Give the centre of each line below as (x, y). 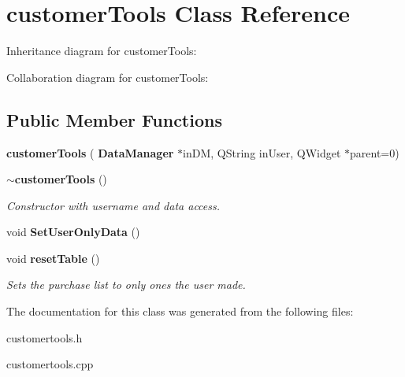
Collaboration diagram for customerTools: (108, 77)
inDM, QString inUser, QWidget (262, 152)
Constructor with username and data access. (113, 205)
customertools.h (45, 337)
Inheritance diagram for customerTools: (102, 51)
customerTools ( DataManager (90, 152)
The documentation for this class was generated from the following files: (180, 311)
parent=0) (375, 152)
